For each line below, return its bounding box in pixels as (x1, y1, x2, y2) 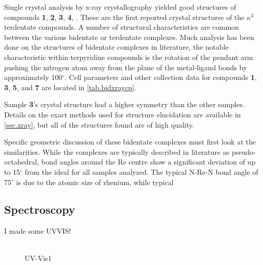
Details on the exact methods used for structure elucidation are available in (4, 109, 241, 119)
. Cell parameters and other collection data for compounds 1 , (65, 72, 257, 83)
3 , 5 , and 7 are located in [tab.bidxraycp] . (4, 81, 136, 92)
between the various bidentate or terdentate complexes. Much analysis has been (4, 31, 254, 42)
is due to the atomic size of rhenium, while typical (16, 176, 174, 187)
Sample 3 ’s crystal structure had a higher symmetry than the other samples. (4, 99, 245, 110)
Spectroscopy (4, 201, 75, 217)
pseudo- (231, 146, 256, 157)
